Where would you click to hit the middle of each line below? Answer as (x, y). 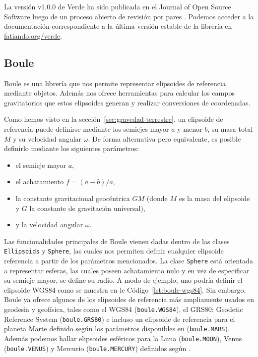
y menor (190, 128)
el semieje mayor (41, 165)
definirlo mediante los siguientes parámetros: (71, 148)
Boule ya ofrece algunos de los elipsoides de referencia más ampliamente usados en (129, 299)
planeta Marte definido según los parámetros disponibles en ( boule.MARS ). (117, 329)
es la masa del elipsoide (214, 198)
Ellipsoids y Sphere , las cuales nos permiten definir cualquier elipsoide (114, 251)
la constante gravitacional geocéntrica (73, 198)
